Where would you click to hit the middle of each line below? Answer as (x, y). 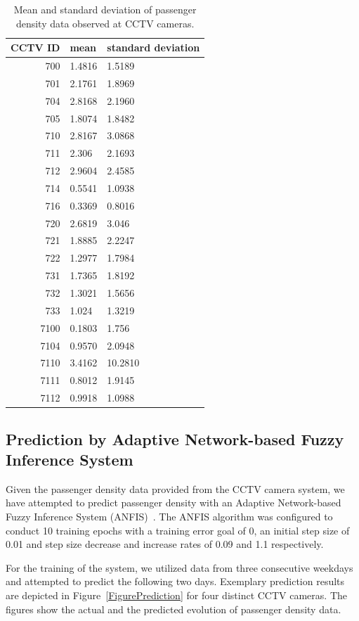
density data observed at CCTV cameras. (105, 23)
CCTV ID (35, 47)
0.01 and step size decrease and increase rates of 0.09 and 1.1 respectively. (165, 544)
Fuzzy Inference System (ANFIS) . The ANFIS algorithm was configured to (169, 516)
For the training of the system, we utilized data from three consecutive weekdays (179, 567)
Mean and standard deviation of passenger (105, 9)
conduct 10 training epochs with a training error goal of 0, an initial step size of (178, 530)
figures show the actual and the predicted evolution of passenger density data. (174, 609)
